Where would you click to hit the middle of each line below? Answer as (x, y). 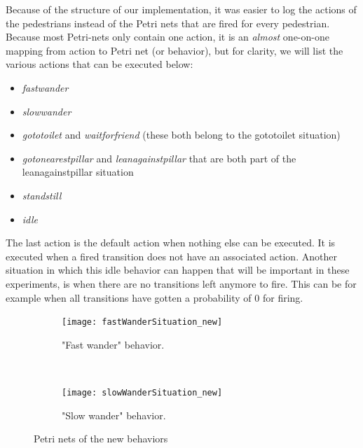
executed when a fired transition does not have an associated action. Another (171, 256)
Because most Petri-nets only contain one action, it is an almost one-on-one (167, 37)
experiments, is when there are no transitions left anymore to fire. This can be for (181, 283)
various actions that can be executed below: (100, 64)
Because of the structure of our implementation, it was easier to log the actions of (181, 9)
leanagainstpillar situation (78, 172)
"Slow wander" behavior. (114, 415)
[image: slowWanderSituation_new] (142, 392)
